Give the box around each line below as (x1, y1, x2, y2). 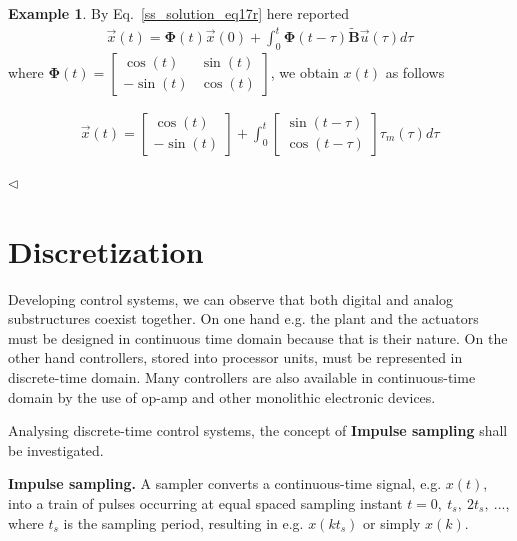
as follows (385, 61, 445, 82)
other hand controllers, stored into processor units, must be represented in (8, 347, 463, 368)
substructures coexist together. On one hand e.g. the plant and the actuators (8, 308, 479, 329)
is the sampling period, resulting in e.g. (63, 512, 304, 533)
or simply (363, 512, 421, 533)
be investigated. (8, 439, 104, 460)
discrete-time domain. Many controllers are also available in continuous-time (8, 367, 476, 388)
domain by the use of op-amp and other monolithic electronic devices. (8, 386, 436, 407)
